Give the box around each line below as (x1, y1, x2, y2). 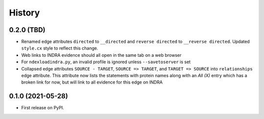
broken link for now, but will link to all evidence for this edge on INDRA (21, 79, 163, 85)
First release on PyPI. (21, 105, 65, 111)
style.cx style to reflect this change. (21, 45, 99, 51)
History (9, 7, 40, 18)
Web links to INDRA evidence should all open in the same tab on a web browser (21, 52, 182, 58)
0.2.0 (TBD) (9, 26, 46, 34)
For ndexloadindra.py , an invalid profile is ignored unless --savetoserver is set (21, 59, 191, 65)
